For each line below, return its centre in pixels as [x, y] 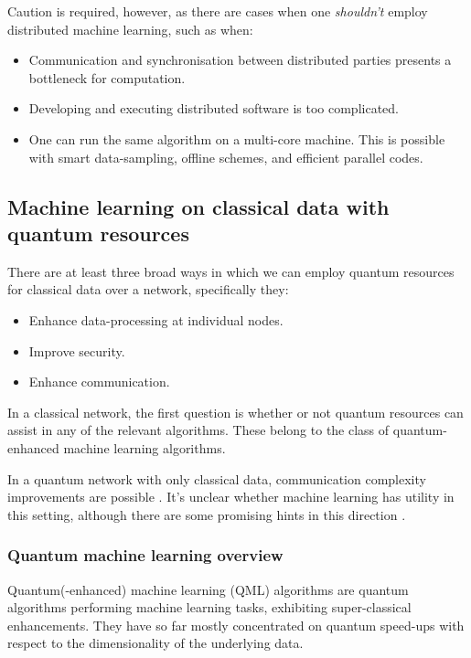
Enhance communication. [99, 382]
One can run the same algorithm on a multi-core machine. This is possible [237, 138]
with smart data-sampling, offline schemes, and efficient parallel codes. [226, 157]
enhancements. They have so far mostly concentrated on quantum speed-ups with [236, 625]
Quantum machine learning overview [145, 555]
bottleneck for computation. [107, 77]
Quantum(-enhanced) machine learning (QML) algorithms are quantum [208, 589]
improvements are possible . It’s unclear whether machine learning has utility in [231, 497]
